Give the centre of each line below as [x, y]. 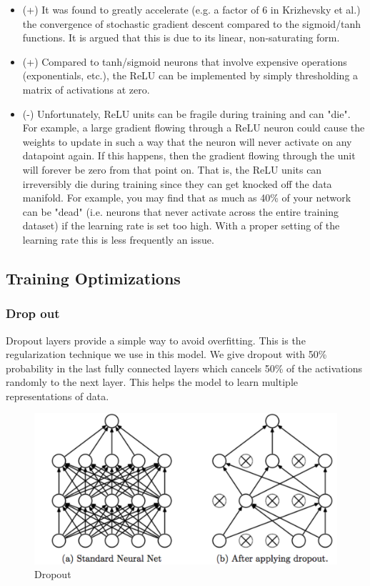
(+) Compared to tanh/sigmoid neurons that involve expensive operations [185, 61]
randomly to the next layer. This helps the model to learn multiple [152, 382]
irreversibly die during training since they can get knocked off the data [177, 183]
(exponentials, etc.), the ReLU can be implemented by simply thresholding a [190, 75]
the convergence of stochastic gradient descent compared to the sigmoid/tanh [192, 23]
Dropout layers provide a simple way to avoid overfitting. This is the [156, 340]
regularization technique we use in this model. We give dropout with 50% [166, 354]
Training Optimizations [93, 278]
